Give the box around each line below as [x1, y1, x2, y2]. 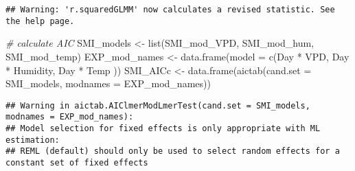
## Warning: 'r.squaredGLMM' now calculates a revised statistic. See [5, 5, 335, 14]
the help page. [5, 16, 75, 26]
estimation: [5, 135, 60, 145]
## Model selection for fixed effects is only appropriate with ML [5, 124, 321, 133]
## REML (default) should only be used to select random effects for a [5, 146, 340, 157]
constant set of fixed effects [5, 157, 148, 168]
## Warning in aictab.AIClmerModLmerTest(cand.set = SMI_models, [5, 100, 310, 111]
